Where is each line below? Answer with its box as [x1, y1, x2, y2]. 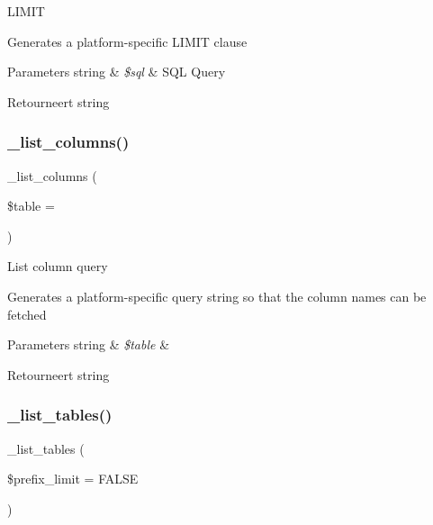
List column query [7, 257, 108, 276]
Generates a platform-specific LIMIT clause [7, 32, 248, 50]
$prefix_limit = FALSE [7, 469, 139, 488]
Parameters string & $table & [7, 335, 170, 354]
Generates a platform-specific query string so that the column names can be [7, 286, 427, 305]
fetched [7, 304, 47, 323]
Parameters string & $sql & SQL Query [7, 62, 226, 81]
